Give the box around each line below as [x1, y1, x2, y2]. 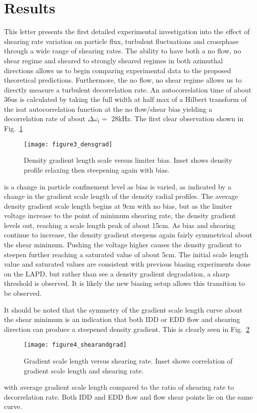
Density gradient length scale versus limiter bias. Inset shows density [24, 155, 232, 165]
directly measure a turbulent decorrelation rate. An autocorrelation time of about [4, 84, 252, 94]
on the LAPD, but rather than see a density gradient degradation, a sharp [4, 268, 230, 278]
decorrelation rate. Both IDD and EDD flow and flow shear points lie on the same [4, 391, 253, 402]
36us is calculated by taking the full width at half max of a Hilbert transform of [4, 94, 247, 104]
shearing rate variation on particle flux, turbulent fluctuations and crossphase [4, 36, 239, 46]
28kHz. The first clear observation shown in [111, 113, 244, 124]
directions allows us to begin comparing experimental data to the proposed [4, 65, 231, 75]
